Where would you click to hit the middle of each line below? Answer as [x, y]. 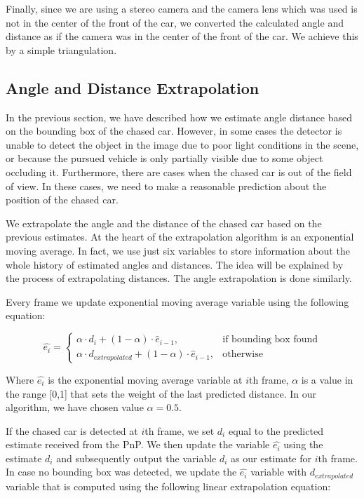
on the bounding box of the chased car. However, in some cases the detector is [174, 131]
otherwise [243, 355]
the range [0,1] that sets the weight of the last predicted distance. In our [161, 393]
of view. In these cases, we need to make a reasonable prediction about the [166, 186]
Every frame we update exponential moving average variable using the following [177, 301]
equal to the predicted [276, 430]
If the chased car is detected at [72, 430]
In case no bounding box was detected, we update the [121, 472]
